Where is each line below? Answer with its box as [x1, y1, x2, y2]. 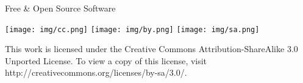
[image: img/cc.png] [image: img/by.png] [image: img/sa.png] [5, 25, 260, 34]
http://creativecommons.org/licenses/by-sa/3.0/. [5, 66, 187, 79]
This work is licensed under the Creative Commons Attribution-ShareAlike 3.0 [5, 42, 298, 55]
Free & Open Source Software [5, 2, 116, 14]
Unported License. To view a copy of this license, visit [5, 54, 207, 67]
